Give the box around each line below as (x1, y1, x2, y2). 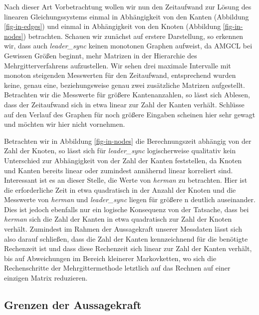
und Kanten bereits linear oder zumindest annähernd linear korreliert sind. (4, 165, 233, 175)
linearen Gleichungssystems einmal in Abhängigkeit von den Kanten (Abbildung (4, 11, 249, 21)
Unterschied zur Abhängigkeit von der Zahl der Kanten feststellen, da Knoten (4, 155, 242, 165)
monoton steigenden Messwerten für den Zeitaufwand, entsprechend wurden (4, 70, 236, 80)
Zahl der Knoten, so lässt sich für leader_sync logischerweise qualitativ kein (4, 145, 236, 156)
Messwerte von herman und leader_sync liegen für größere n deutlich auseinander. (4, 194, 256, 205)
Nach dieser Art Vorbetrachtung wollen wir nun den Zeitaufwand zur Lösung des (4, 1, 252, 11)
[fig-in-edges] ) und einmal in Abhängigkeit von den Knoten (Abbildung (4, 21, 221, 31)
